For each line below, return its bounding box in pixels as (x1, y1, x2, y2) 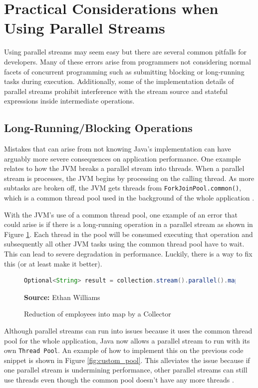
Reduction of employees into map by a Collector (24, 308, 171, 319)
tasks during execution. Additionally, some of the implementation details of (4, 76, 234, 86)
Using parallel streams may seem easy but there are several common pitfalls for (4, 46, 247, 57)
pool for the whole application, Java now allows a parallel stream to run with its (4, 335, 250, 345)
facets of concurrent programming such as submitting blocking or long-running (4, 66, 245, 76)
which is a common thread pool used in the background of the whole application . (4, 192, 255, 203)
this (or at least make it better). (4, 258, 102, 268)
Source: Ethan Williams (24, 291, 100, 302)
